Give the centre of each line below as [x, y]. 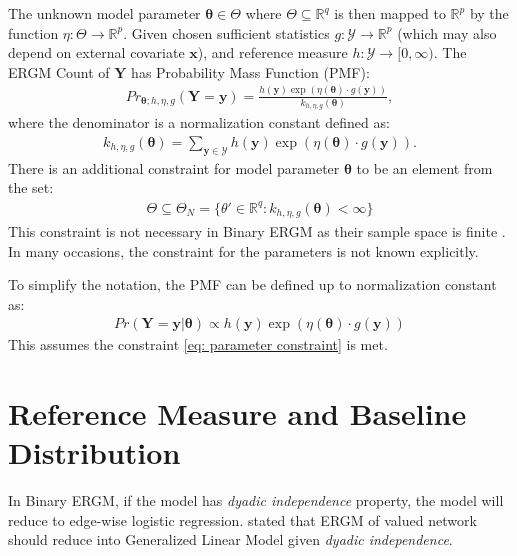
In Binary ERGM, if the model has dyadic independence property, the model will [256, 500]
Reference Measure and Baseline [237, 413]
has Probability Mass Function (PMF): [250, 71]
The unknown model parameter [104, 13]
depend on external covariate [96, 52]
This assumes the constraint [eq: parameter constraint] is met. [198, 344]
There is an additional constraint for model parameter [174, 167]
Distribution [94, 452]
